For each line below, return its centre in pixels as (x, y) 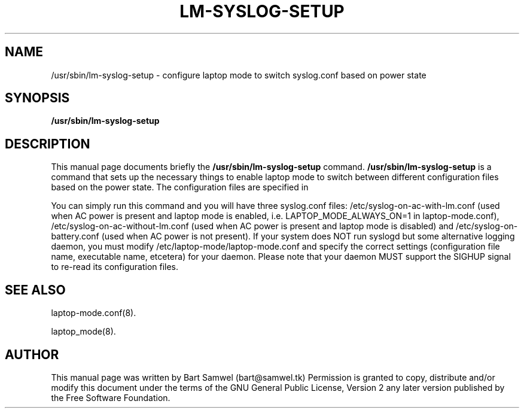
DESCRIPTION (48, 144)
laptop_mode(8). (83, 332)
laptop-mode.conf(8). (94, 313)
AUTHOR (32, 354)
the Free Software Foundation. (111, 397)
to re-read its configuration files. (115, 267)
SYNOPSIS (37, 98)
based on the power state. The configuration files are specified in (180, 187)
